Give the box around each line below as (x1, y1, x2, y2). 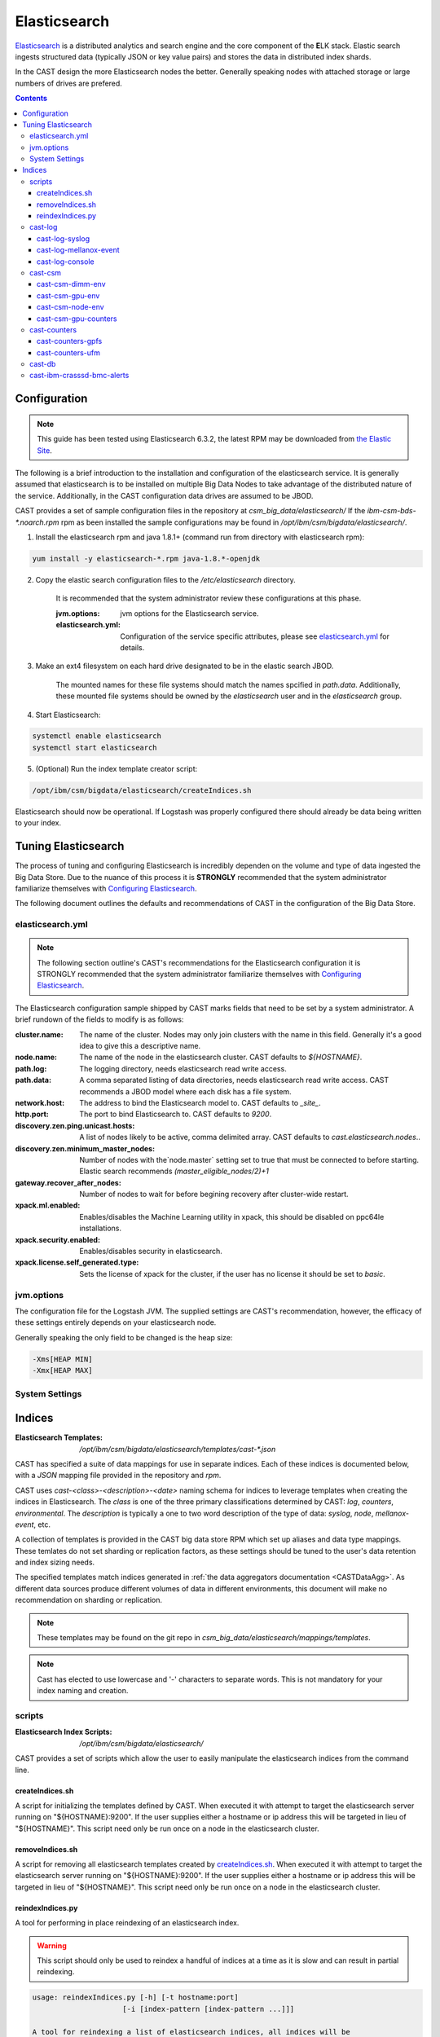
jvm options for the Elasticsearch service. (120, 608, 260, 618)
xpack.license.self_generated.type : (15, 1257, 139, 1267)
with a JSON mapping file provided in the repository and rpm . (15, 1471, 222, 1480)
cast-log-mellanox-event (37, 245, 120, 255)
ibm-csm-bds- (367, 506, 416, 516)
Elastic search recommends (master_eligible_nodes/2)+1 (79, 1166, 269, 1177)
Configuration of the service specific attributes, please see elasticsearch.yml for (120, 631, 390, 641)
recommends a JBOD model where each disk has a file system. (79, 1086, 293, 1096)
